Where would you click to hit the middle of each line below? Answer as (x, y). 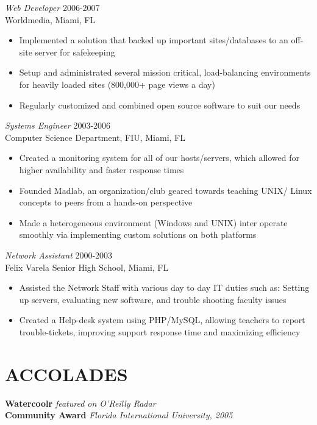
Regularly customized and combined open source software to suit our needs (160, 105)
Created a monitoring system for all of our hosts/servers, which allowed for (159, 158)
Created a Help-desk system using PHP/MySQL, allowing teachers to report (162, 320)
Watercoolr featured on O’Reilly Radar (80, 403)
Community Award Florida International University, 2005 (119, 415)
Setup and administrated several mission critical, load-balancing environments (165, 72)
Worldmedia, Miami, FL (50, 19)
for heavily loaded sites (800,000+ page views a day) (117, 84)
